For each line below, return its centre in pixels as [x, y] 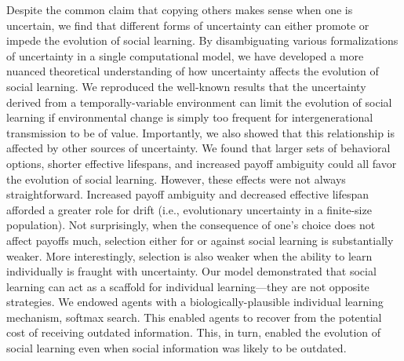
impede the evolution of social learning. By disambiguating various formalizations [202, 40]
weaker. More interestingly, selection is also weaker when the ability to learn [189, 255]
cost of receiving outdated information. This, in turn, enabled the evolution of [194, 332]
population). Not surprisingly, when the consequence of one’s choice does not [191, 225]
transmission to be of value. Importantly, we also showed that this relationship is [201, 132]
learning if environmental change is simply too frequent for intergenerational [190, 117]
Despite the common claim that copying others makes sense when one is [180, 9]
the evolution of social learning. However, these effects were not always [176, 179]
